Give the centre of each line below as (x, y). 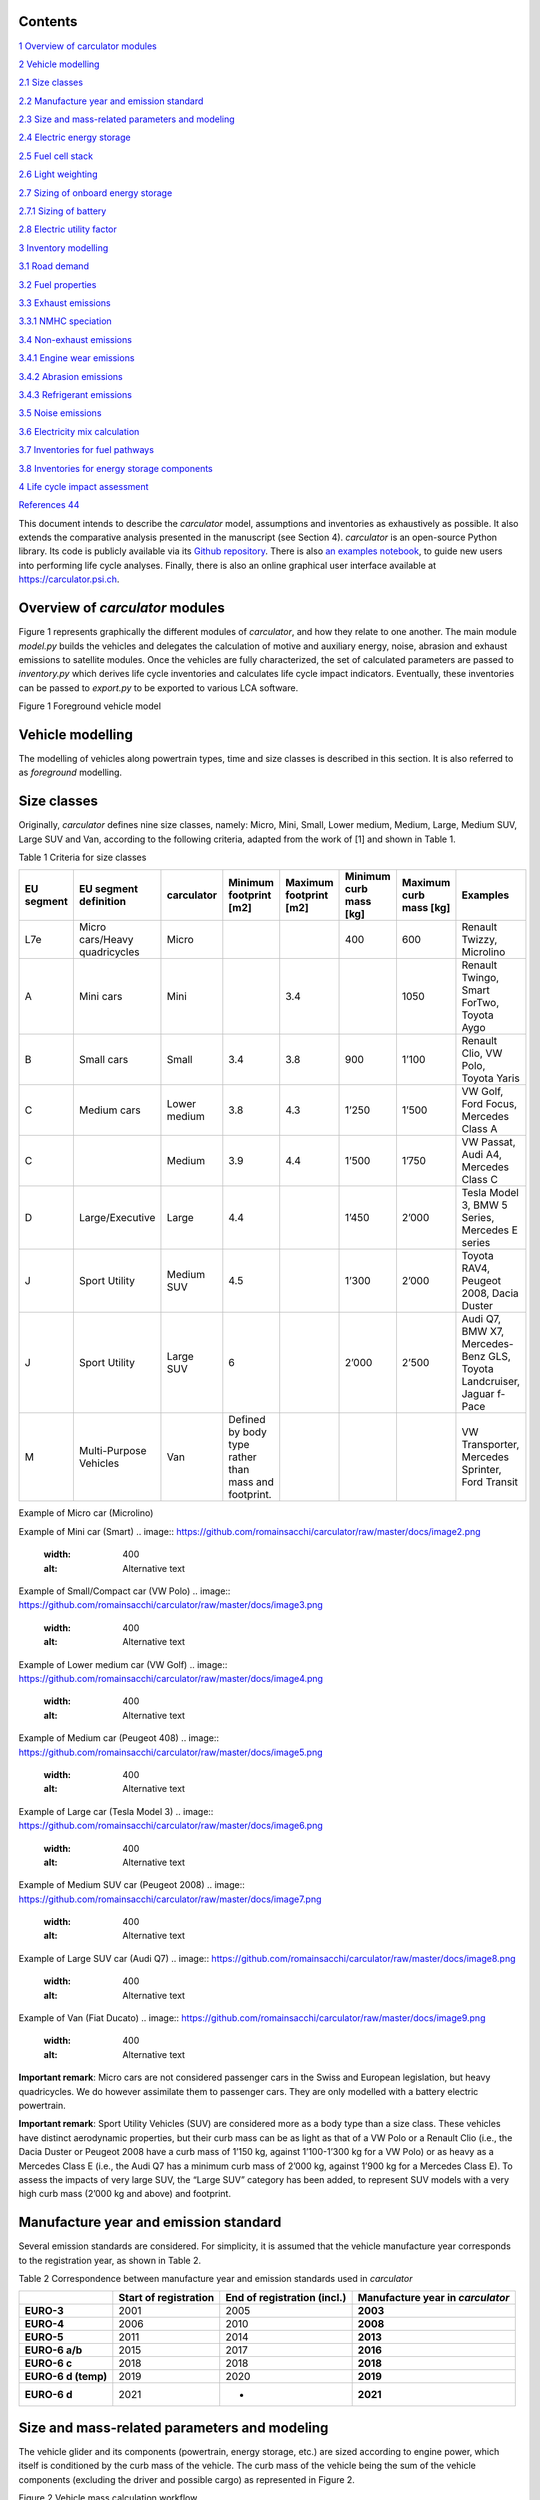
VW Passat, (488, 1142)
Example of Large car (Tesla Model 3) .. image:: (116, 1811)
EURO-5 (44, 2337)
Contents (48, 21)
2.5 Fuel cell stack (56, 156)
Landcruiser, (490, 1382)
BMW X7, (483, 1332)
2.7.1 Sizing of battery (62, 211)
